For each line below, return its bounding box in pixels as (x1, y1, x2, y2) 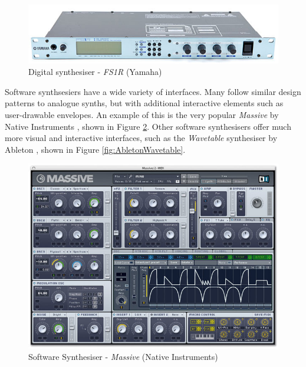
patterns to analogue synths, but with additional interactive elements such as (5, 97, 284, 109)
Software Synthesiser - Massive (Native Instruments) (28, 350, 218, 363)
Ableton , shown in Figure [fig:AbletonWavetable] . (5, 143, 186, 155)
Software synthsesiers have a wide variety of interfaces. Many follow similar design (5, 85, 301, 97)
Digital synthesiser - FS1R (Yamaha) (28, 65, 162, 78)
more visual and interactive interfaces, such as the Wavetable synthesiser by (5, 132, 278, 144)
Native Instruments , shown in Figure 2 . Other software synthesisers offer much (5, 120, 291, 132)
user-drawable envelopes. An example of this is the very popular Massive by (5, 109, 279, 120)
